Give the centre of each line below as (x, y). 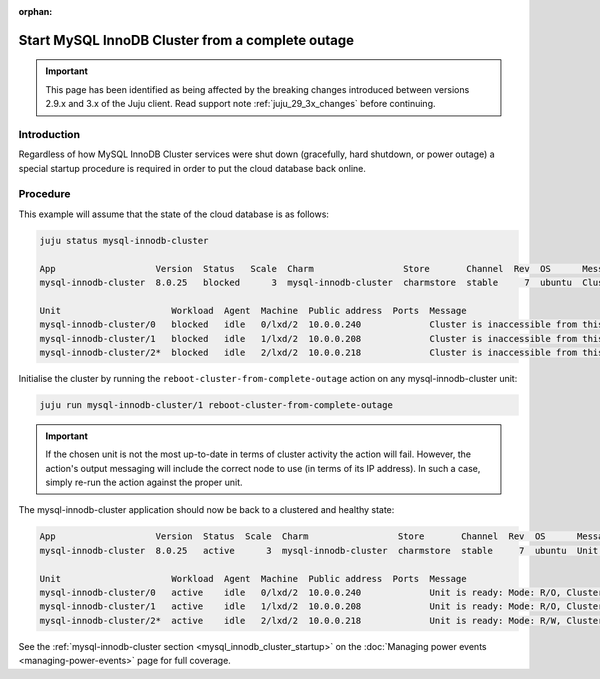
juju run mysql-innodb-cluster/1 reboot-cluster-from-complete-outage (216, 404)
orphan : (35, 11)
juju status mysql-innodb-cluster (124, 240)
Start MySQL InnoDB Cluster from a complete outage (186, 40)
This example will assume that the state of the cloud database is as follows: (174, 214)
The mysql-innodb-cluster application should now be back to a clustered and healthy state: (206, 510)
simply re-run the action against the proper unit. (144, 482)
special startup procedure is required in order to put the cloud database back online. (192, 168)
